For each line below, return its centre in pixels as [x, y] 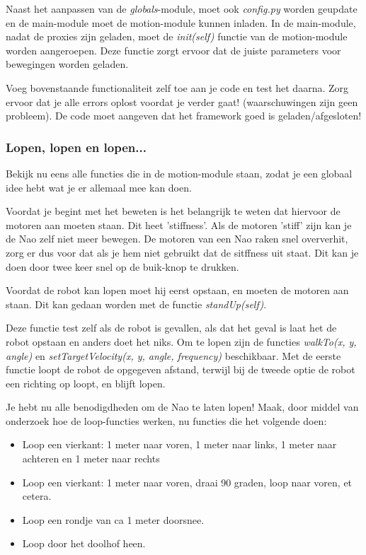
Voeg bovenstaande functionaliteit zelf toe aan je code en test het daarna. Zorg [177, 87]
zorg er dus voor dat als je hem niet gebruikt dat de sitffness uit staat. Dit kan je [182, 252]
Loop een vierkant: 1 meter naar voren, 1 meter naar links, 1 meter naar [179, 444]
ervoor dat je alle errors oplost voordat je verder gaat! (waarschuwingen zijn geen [182, 101]
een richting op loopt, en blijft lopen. [86, 383]
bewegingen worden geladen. [67, 64]
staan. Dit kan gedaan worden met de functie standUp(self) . [136, 304]
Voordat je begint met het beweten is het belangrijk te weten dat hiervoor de [173, 211]
